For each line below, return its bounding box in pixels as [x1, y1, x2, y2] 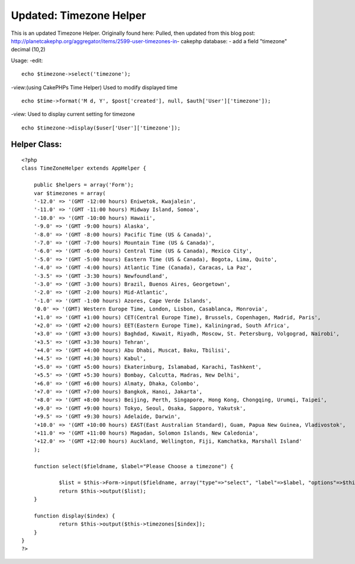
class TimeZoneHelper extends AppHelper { [21, 165, 147, 171]
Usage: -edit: [11, 57, 43, 64]
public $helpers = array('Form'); [33, 181, 134, 189]
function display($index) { [33, 512, 115, 519]
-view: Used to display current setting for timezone [11, 111, 135, 118]
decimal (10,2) [11, 46, 46, 53]
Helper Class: [11, 140, 62, 150]
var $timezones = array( [33, 190, 106, 196]
